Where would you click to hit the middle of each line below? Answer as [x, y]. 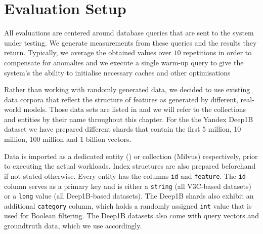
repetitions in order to [217, 52]
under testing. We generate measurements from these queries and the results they [130, 42]
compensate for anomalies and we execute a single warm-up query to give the [124, 62]
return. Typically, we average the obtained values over [88, 52]
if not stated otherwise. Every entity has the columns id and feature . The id [125, 175]
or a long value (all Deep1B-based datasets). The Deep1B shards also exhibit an [129, 196]
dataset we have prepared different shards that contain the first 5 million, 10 [123, 129]
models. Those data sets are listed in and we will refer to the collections [135, 109]
